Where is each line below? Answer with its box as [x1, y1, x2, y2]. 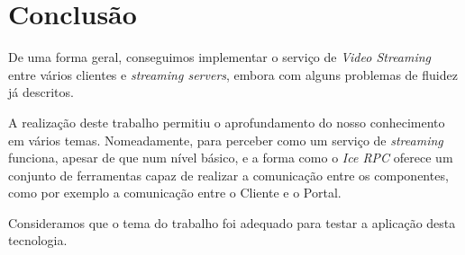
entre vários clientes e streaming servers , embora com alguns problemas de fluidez [8, 65, 458, 84]
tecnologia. [8, 231, 68, 250]
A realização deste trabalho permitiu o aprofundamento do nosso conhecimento [8, 112, 445, 131]
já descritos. [8, 83, 74, 101]
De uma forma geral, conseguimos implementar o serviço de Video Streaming [8, 48, 432, 66]
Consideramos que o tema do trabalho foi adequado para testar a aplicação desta [8, 213, 456, 232]
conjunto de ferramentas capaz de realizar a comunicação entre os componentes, [8, 165, 449, 184]
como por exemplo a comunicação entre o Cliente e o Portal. [8, 183, 342, 202]
